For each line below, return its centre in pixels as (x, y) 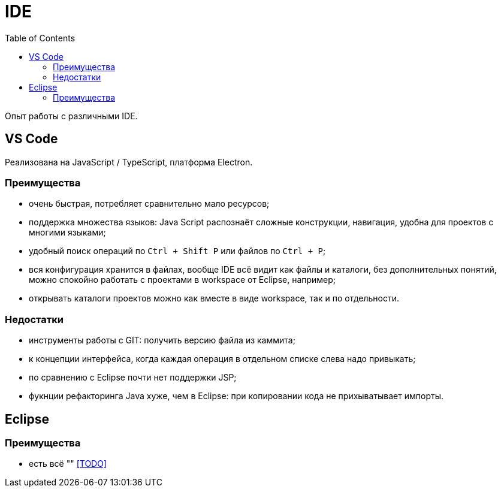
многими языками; (67, 233)
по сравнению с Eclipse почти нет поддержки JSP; (133, 378)
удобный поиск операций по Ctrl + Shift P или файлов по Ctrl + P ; (177, 251)
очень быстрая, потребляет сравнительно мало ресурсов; (149, 204)
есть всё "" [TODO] (68, 464)
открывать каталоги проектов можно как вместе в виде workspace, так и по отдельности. (214, 298)
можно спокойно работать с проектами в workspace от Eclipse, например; (182, 280)
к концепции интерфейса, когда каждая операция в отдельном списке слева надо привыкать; (222, 359)
